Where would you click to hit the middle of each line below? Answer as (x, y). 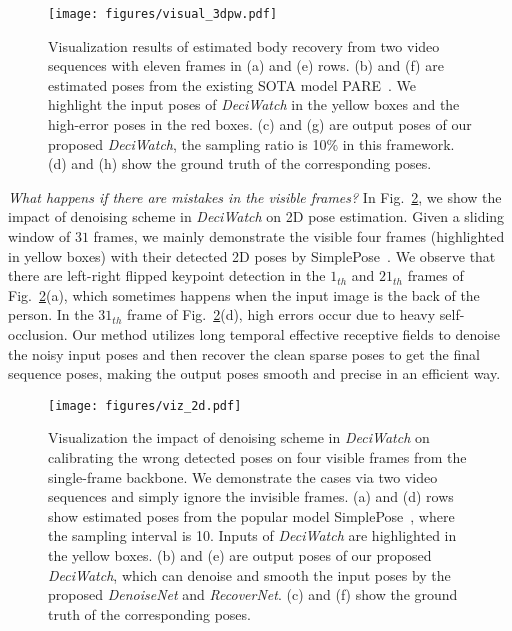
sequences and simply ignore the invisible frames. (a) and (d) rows (251, 496)
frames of (435, 275)
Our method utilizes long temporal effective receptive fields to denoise (286, 333)
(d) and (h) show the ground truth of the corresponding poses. (240, 163)
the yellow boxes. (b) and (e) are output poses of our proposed (240, 554)
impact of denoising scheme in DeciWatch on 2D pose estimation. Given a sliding (256, 216)
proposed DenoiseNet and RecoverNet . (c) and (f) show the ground (253, 594)
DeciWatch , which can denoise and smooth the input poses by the (249, 574)
